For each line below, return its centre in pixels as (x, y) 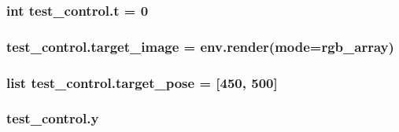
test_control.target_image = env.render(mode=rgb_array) (200, 46)
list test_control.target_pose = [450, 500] (142, 82)
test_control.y (53, 118)
